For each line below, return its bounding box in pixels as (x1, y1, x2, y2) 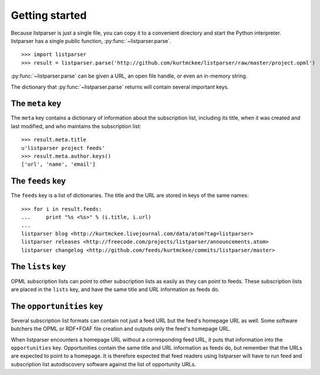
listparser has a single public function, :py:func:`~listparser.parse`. (11, 37, 171, 44)
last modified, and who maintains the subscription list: (11, 122, 142, 129)
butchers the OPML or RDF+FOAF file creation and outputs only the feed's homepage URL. (11, 325, 231, 332)
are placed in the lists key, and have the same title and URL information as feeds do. (11, 286, 220, 293)
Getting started (11, 9, 87, 22)
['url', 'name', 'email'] (21, 161, 96, 168)
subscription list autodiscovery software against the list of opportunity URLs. (11, 360, 196, 367)
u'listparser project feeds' (21, 145, 105, 151)
